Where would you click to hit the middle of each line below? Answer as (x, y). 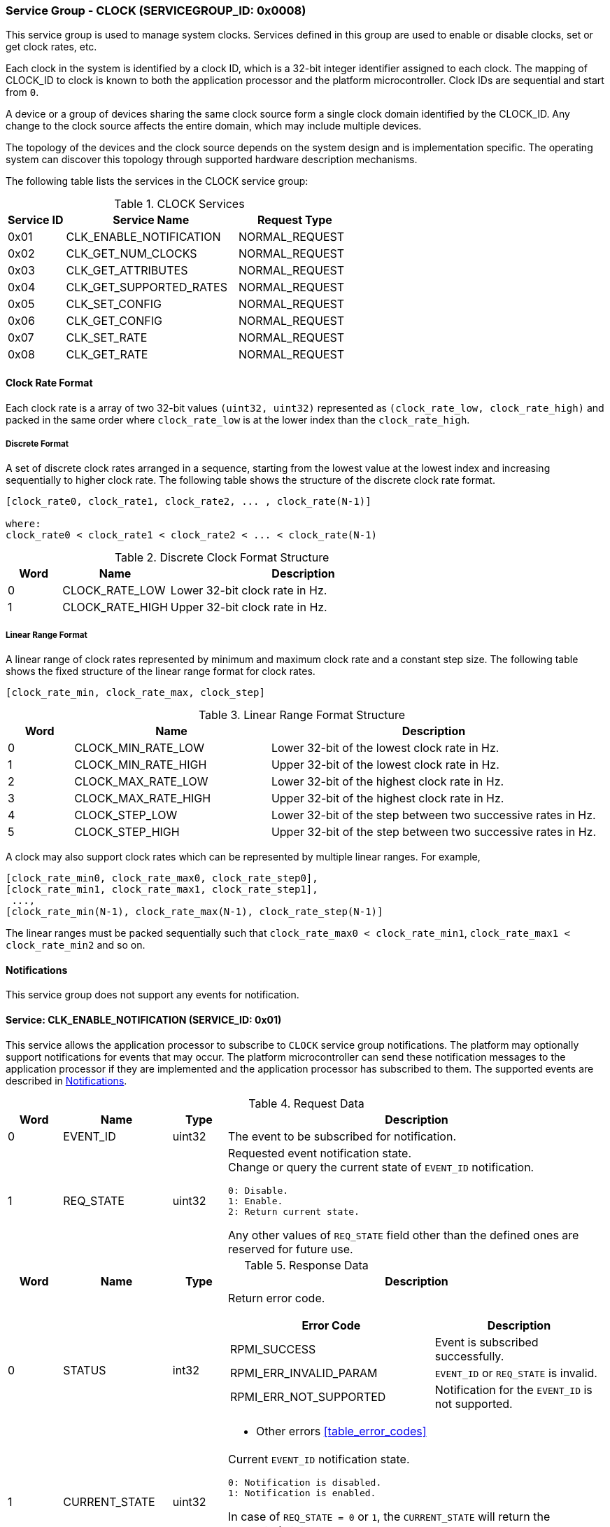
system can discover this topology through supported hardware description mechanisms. (212, 160)
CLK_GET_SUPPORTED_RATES (147, 287)
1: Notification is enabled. (302, 1493)
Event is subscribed (487, 1342)
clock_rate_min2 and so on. (76, 945)
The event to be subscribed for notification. (342, 1136)
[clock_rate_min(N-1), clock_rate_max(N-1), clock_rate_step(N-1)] (194, 912)
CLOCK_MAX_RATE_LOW (141, 782)
